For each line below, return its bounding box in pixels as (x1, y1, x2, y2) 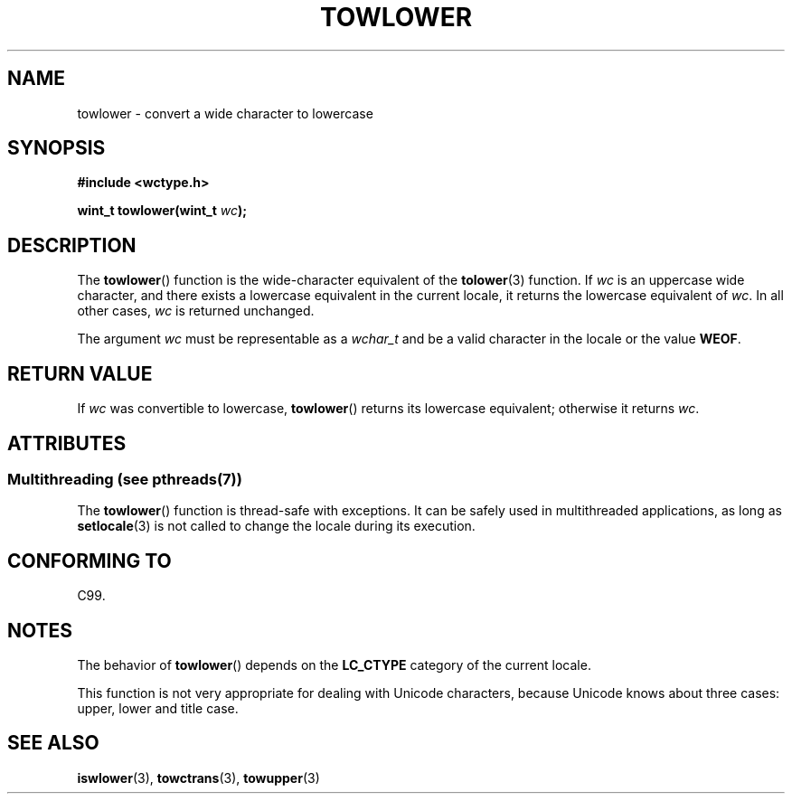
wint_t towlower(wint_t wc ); (77, 203, 248, 219)
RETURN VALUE (7, 362, 153, 385)
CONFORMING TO (7, 549, 172, 572)
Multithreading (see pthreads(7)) (7, 469, 242, 488)
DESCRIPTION (7, 233, 137, 257)
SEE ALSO (7, 731, 99, 755)
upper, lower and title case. (77, 701, 239, 717)
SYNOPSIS (7, 137, 106, 160)
